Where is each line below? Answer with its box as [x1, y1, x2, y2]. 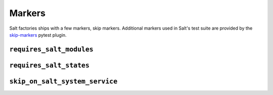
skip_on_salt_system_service [9, 77, 118, 85]
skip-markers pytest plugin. [9, 32, 67, 38]
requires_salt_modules [9, 45, 94, 53]
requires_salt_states [9, 61, 89, 69]
